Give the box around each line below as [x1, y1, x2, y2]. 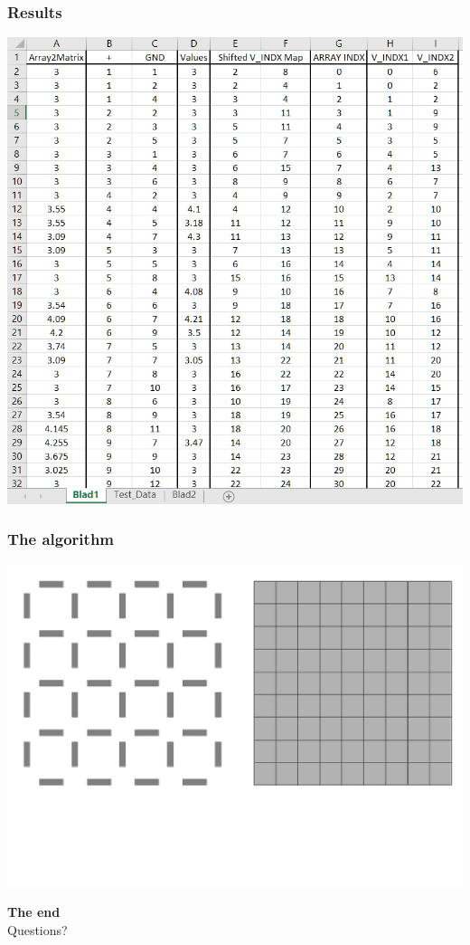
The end [7, 902, 61, 921]
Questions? [7, 920, 68, 939]
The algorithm [7, 528, 115, 550]
